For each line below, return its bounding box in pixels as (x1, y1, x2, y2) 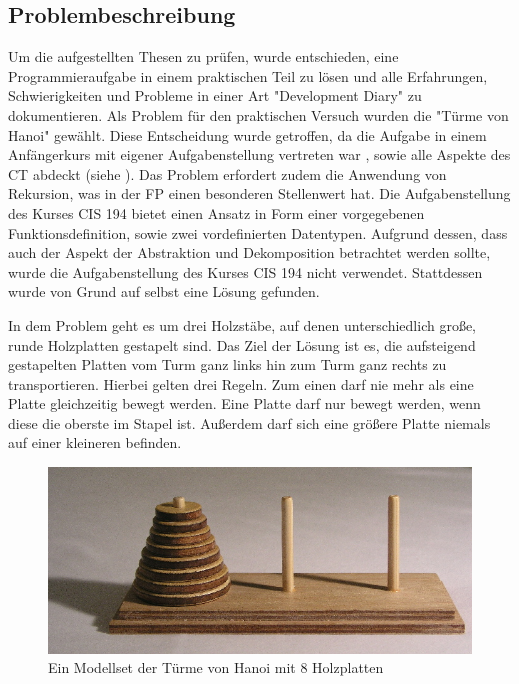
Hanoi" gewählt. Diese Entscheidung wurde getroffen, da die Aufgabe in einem (8, 124, 487, 145)
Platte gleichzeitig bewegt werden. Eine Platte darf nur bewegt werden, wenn (8, 393, 481, 414)
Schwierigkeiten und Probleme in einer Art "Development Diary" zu (8, 85, 422, 106)
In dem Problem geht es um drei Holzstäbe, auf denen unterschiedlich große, (8, 314, 477, 335)
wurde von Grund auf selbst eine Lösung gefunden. (8, 281, 320, 302)
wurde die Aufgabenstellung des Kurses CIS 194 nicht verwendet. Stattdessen (8, 261, 483, 282)
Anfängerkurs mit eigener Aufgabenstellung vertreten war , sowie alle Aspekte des (8, 144, 511, 165)
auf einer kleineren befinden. (8, 432, 182, 453)
